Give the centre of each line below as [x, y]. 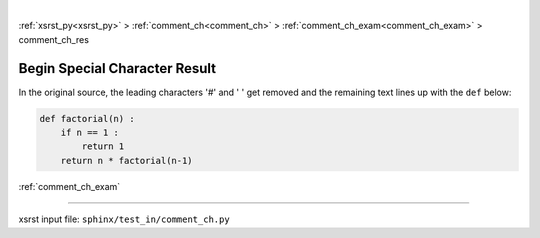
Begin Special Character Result [117, 68]
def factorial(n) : [87, 118]
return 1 [103, 146]
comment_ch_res [54, 39]
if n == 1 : [90, 133]
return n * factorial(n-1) [127, 160]
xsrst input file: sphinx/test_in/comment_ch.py [124, 219]
